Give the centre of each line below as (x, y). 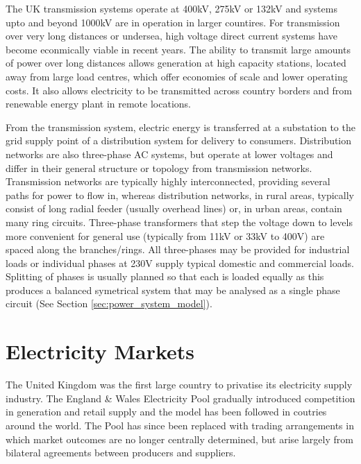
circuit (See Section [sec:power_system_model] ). (109, 303)
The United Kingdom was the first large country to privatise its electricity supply (179, 385)
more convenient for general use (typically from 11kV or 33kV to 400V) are (165, 235)
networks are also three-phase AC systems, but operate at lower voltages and (169, 154)
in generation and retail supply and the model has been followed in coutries (166, 412)
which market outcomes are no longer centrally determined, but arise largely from (179, 439)
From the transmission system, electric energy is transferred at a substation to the (180, 127)
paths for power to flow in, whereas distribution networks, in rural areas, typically (180, 195)
